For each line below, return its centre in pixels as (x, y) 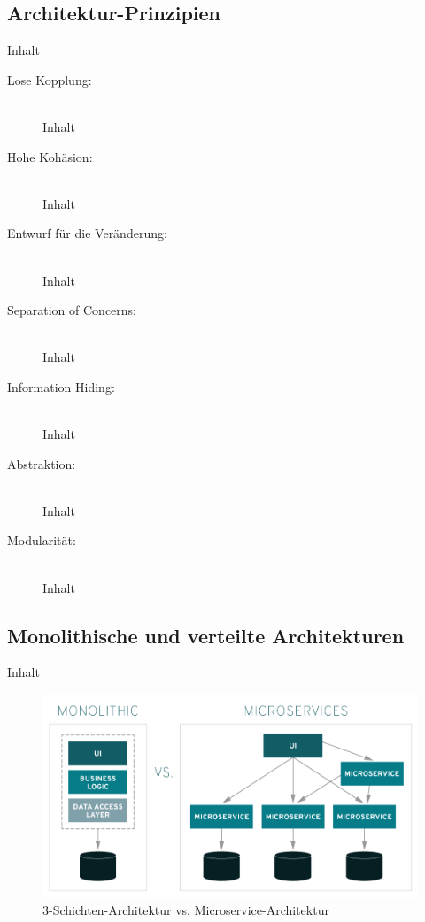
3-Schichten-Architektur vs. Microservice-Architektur (186, 910)
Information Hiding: (61, 386)
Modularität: (42, 540)
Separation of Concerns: (72, 310)
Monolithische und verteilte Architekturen (206, 635)
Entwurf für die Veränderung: (87, 233)
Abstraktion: (42, 463)
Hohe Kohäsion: (50, 156)
